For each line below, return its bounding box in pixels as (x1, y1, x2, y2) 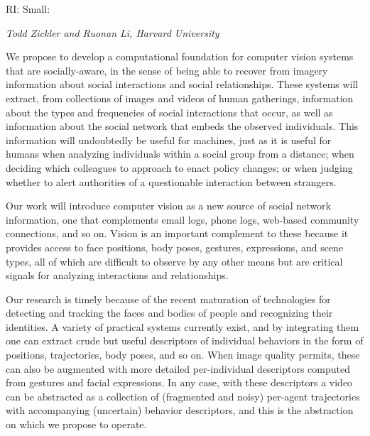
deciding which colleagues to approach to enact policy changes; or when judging (6, 160, 353, 175)
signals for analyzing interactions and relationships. (6, 268, 229, 283)
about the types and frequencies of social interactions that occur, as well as (6, 104, 333, 119)
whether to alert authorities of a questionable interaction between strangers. (6, 174, 337, 189)
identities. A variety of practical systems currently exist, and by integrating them (6, 319, 359, 334)
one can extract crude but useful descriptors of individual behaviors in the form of (6, 333, 364, 348)
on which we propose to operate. (6, 417, 147, 432)
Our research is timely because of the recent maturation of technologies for (6, 291, 331, 306)
